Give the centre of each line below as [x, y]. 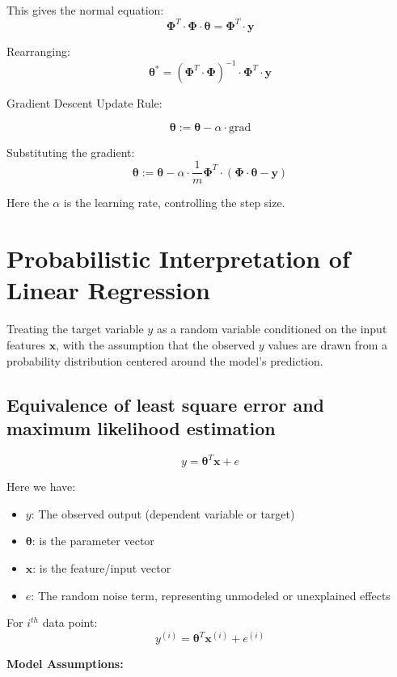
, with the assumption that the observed [156, 344]
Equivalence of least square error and [165, 404]
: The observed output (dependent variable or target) [163, 513]
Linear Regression [109, 290]
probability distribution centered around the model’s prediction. [165, 360]
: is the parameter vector [93, 541]
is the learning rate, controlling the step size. [174, 203]
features [26, 344]
